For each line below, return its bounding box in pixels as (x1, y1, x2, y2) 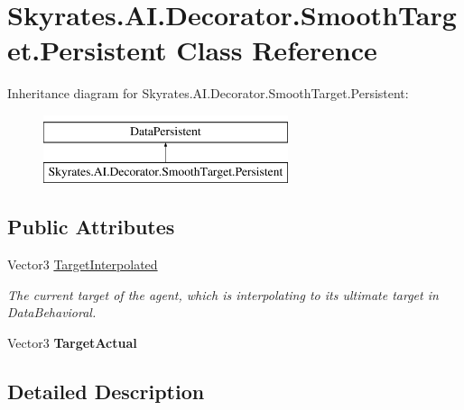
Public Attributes (7, 213, 175, 241)
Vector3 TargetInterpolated (7, 255, 158, 274)
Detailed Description (7, 378, 205, 405)
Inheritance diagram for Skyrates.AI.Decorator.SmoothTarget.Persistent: (7, 84, 409, 103)
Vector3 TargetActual (7, 333, 137, 352)
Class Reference (176, 32, 377, 68)
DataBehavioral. (7, 303, 97, 322)
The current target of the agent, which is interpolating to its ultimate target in (7, 285, 439, 304)
